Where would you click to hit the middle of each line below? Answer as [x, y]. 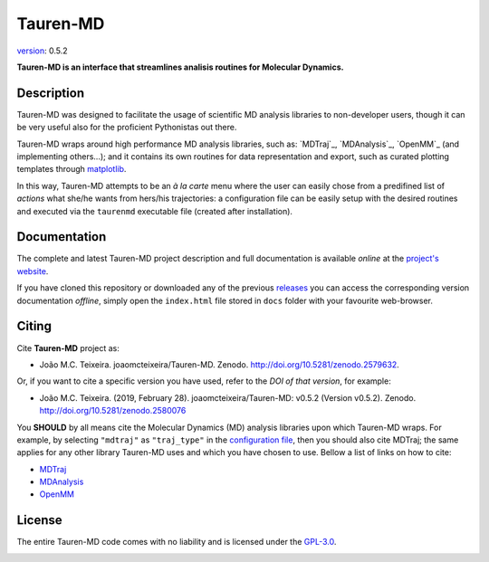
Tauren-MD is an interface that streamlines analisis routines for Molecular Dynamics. [180, 67]
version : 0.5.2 [42, 51]
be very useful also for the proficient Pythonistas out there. [127, 128]
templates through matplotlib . [72, 169]
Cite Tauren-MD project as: [68, 348]
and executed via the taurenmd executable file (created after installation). [155, 211]
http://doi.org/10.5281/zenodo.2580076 [113, 411]
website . [33, 271]
